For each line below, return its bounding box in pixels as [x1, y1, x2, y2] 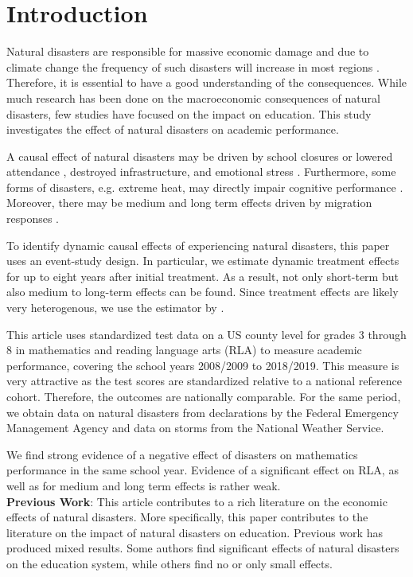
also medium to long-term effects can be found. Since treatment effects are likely [6, 283, 399, 300]
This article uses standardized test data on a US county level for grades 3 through [6, 326, 407, 342]
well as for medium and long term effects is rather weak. [6, 477, 281, 493]
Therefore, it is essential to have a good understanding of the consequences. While [6, 74, 407, 91]
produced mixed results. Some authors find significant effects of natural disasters [6, 540, 399, 556]
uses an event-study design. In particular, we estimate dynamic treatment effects [6, 252, 399, 269]
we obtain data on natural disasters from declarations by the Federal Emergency [6, 404, 399, 420]
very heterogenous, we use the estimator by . [6, 299, 224, 316]
